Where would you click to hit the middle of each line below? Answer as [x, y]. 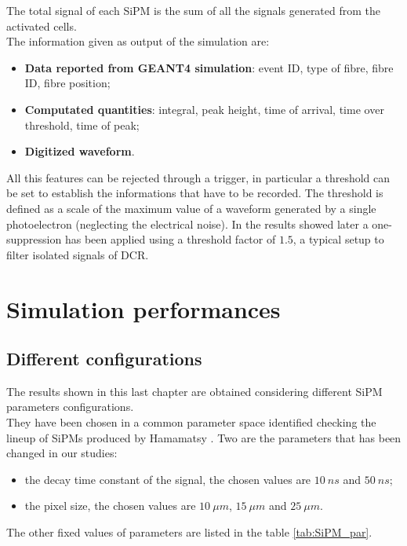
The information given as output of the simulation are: [138, 41]
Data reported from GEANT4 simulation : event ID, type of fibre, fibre [209, 67]
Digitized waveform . [80, 151]
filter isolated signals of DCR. [78, 254]
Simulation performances [144, 308]
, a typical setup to [338, 239]
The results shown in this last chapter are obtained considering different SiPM [194, 391]
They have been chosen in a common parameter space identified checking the [191, 422]
